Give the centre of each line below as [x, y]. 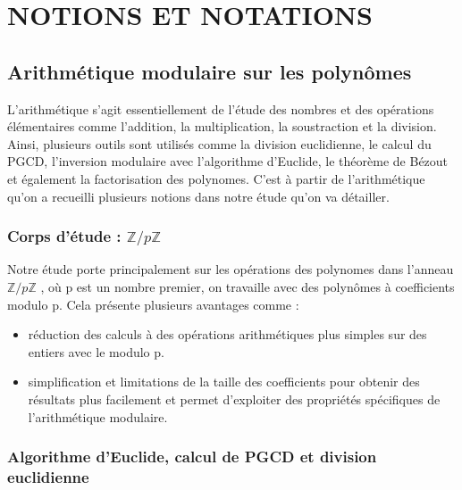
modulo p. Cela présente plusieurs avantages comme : [153, 304]
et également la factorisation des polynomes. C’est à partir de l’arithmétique [216, 178]
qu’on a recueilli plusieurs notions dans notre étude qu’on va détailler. [198, 196]
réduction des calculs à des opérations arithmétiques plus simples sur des [227, 334]
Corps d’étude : [64, 236]
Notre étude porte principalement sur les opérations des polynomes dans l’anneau [231, 269]
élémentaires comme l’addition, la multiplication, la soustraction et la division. [222, 126]
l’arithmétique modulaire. [98, 416]
